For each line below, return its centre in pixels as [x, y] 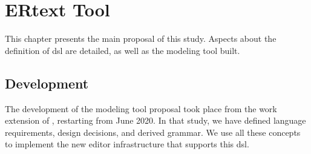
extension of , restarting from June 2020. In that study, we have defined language [155, 120]
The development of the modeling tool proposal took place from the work [141, 108]
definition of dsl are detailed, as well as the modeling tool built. [123, 50]
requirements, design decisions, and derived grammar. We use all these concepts [153, 132]
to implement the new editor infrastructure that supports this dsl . [127, 144]
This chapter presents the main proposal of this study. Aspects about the [141, 38]
